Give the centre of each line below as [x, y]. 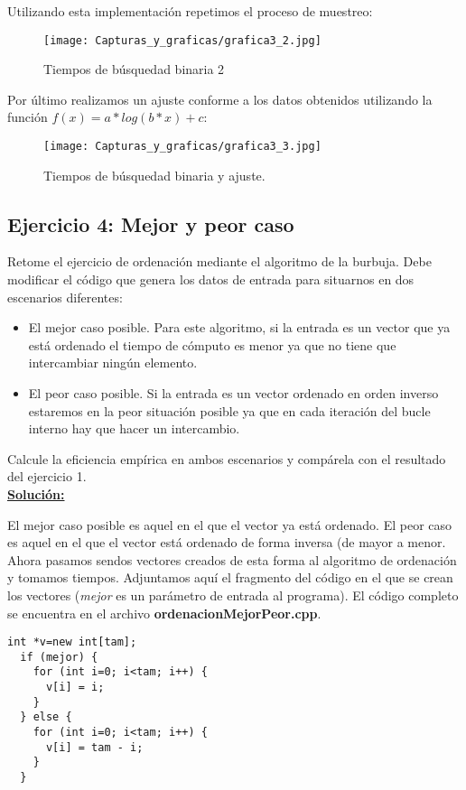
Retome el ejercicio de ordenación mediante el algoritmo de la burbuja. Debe [219, 261]
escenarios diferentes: [65, 297]
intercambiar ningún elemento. [113, 362]
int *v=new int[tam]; [72, 642]
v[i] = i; [75, 688]
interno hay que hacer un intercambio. [134, 428]
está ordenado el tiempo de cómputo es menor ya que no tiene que [212, 344]
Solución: [36, 494]
